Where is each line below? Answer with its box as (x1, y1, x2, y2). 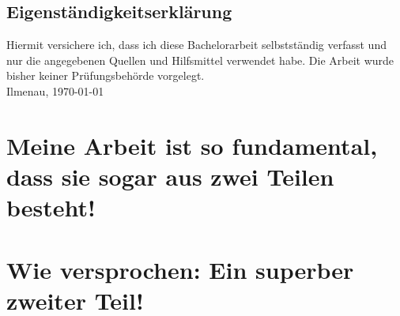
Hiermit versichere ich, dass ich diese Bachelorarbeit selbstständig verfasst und (6, 36, 387, 53)
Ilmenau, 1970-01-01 (6, 82, 104, 99)
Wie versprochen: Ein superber (6, 253, 354, 285)
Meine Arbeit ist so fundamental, (6, 129, 378, 161)
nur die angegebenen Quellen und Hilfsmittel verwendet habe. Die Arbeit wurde (6, 51, 394, 68)
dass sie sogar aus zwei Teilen (6, 160, 334, 192)
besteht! (6, 191, 96, 224)
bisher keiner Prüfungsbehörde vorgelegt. (6, 67, 205, 84)
